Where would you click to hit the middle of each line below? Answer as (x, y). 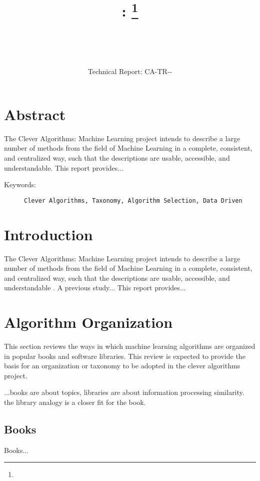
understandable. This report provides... (64, 167)
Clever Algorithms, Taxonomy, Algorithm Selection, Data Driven (133, 200)
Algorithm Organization (88, 322)
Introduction (48, 234)
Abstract (35, 114)
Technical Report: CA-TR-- (130, 71)
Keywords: (20, 184)
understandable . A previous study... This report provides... (95, 288)
